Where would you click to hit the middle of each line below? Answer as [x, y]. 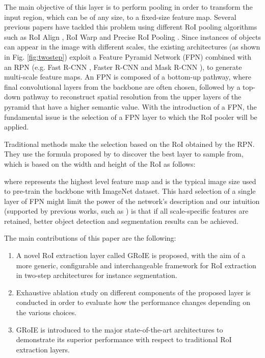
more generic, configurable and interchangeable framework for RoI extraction [136, 265]
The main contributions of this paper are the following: [90, 238]
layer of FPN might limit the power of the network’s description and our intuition [132, 201]
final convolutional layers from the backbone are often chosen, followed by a [122, 86]
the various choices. [46, 312]
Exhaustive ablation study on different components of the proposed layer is [133, 292]
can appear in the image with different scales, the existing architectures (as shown [132, 47]
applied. [17, 127]
